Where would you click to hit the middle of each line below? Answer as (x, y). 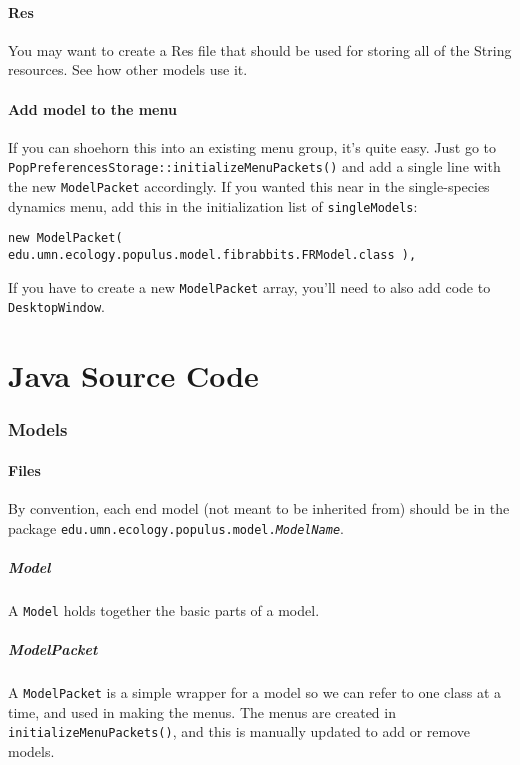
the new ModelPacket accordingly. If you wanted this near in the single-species (249, 186)
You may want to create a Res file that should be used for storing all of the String (260, 49)
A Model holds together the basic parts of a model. (164, 609)
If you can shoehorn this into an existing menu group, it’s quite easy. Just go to (252, 146)
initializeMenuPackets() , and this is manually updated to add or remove (239, 731)
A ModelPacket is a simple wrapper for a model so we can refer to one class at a (255, 692)
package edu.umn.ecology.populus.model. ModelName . (176, 527)
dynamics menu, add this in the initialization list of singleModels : (213, 205)
